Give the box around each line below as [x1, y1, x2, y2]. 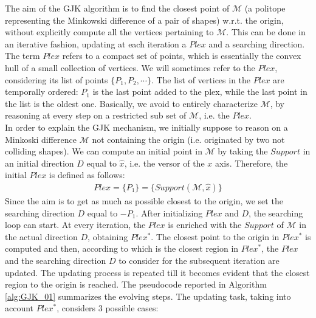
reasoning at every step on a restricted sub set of [5, 109, 187, 122]
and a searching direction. [208, 37, 305, 50]
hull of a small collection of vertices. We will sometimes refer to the [5, 61, 255, 74]
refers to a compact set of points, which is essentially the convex [62, 49, 301, 62]
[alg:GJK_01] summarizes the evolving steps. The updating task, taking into [5, 289, 291, 302]
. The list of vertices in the [151, 73, 251, 86]
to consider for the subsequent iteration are [118, 254, 280, 266]
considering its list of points [5, 73, 108, 86]
